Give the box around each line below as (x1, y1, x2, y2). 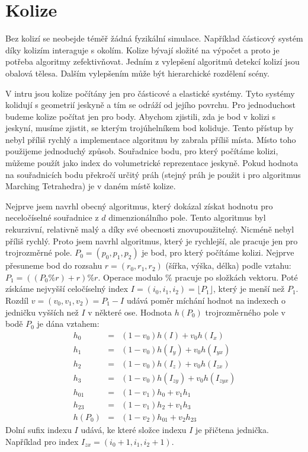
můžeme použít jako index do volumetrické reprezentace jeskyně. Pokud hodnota (5, 157, 299, 169)
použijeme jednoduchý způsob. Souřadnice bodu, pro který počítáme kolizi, (5, 145, 278, 157)
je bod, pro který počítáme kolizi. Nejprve (142, 246, 294, 259)
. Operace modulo (98, 270, 163, 283)
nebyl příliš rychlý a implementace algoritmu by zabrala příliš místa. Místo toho (5, 133, 296, 145)
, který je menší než (213, 282, 285, 295)
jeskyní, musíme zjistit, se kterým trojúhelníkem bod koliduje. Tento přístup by (5, 122, 294, 134)
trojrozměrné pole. (5, 246, 72, 259)
